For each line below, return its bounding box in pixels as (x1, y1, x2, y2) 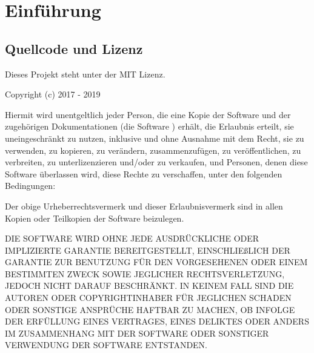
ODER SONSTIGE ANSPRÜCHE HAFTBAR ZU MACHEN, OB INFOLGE (5, 303, 295, 315)
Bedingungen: (5, 179, 56, 192)
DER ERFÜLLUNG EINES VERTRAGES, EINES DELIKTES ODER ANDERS (5, 315, 309, 328)
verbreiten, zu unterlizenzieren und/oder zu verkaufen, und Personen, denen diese (5, 156, 308, 168)
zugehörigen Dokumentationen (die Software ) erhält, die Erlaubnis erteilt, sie (5, 120, 294, 133)
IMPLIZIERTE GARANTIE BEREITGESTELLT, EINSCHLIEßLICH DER (5, 243, 290, 256)
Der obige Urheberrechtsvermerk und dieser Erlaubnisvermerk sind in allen (5, 199, 283, 212)
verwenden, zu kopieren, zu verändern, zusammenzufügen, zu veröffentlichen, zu (5, 144, 301, 156)
